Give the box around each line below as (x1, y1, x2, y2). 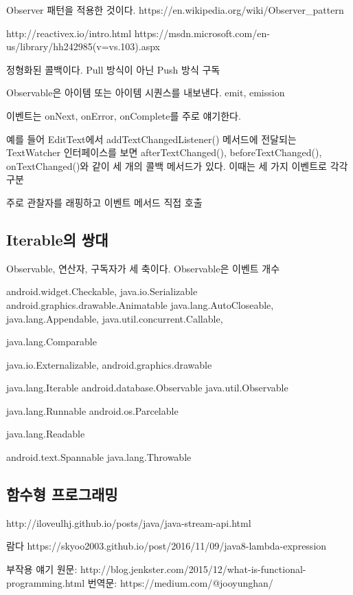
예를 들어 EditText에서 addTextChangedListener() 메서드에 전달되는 (6, 131, 297, 146)
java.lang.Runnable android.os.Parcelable (6, 403, 179, 418)
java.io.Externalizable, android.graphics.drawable (6, 357, 212, 371)
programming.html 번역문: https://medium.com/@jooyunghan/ (6, 575, 273, 589)
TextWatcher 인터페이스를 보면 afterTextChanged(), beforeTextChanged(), (6, 145, 322, 160)
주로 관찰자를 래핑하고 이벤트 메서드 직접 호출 (6, 195, 203, 209)
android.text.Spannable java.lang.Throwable (6, 450, 192, 464)
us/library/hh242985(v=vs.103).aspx (6, 39, 160, 54)
